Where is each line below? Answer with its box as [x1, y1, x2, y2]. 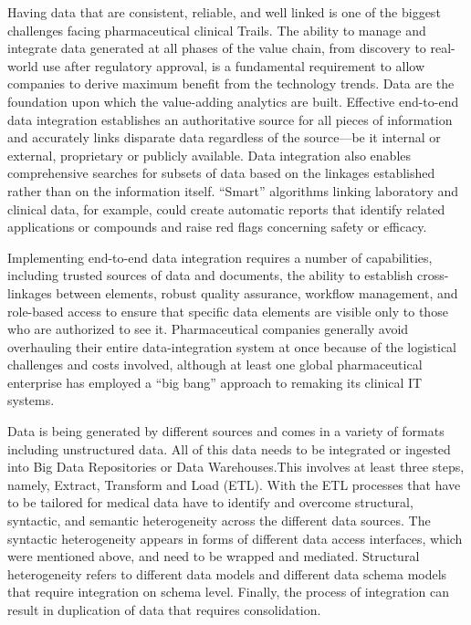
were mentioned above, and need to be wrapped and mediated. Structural [7, 547, 420, 566]
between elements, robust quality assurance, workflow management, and [56, 283, 458, 302]
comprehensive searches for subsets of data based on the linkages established [7, 163, 435, 182]
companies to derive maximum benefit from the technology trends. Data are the [7, 74, 455, 93]
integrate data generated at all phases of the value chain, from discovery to [7, 38, 426, 57]
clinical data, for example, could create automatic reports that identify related [7, 199, 445, 218]
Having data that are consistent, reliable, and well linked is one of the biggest [7, 3, 441, 21]
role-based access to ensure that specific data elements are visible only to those [7, 301, 448, 320]
